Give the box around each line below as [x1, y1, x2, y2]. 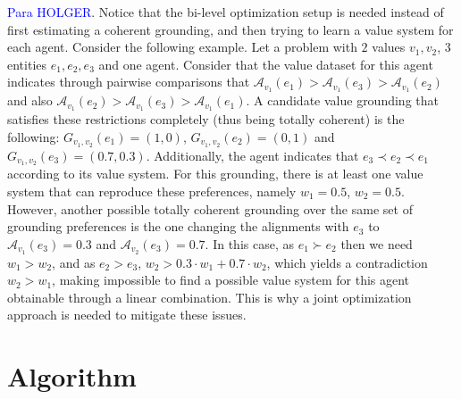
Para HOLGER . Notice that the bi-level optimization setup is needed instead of [7, 3, 444, 21]
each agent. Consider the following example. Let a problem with [7, 37, 357, 56]
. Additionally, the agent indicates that [146, 145, 359, 164]
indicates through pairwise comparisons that [7, 72, 250, 91]
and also [7, 91, 53, 110]
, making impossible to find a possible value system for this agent [52, 270, 410, 289]
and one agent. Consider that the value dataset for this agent [98, 54, 433, 73]
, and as [52, 253, 96, 271]
